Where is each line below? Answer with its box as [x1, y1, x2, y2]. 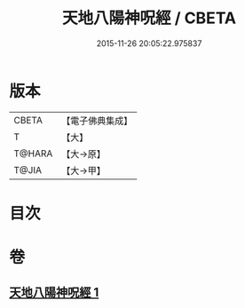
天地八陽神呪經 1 [9, 285, 99, 300]
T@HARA [13, 147, 53, 160]
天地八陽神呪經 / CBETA [61, 8, 237, 28]
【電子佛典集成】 [61, 115, 133, 127]
